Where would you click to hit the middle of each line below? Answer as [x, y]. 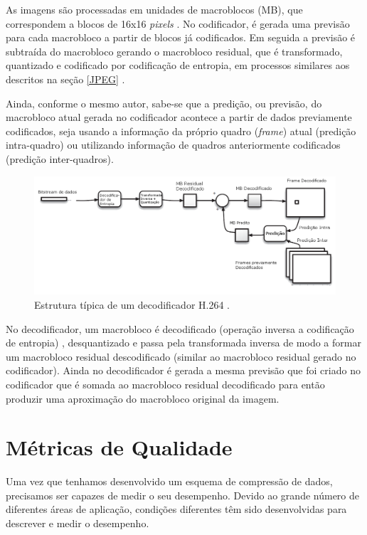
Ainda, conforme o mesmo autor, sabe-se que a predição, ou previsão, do [164, 103]
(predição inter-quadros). [60, 158]
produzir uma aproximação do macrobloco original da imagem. [143, 398]
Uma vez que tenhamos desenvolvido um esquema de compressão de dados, [169, 481]
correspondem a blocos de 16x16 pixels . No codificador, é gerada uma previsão [178, 23]
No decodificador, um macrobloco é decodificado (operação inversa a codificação [180, 328]
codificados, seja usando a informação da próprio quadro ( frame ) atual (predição [181, 131]
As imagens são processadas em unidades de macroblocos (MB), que [154, 9]
